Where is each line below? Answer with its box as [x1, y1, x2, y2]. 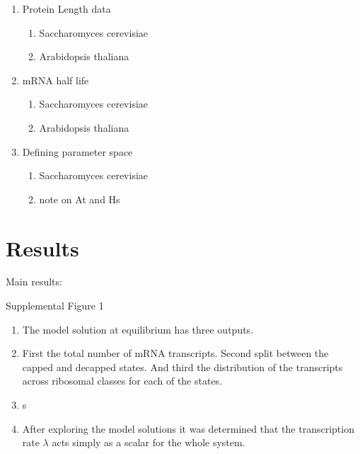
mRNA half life [22, 72, 89, 87]
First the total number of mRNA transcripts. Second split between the [22, 346, 329, 361]
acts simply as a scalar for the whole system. [52, 435, 245, 450]
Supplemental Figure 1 [6, 298, 104, 313]
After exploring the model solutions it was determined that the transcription [22, 421, 354, 436]
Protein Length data [22, 1, 111, 16]
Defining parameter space [22, 144, 133, 159]
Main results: [6, 274, 62, 289]
